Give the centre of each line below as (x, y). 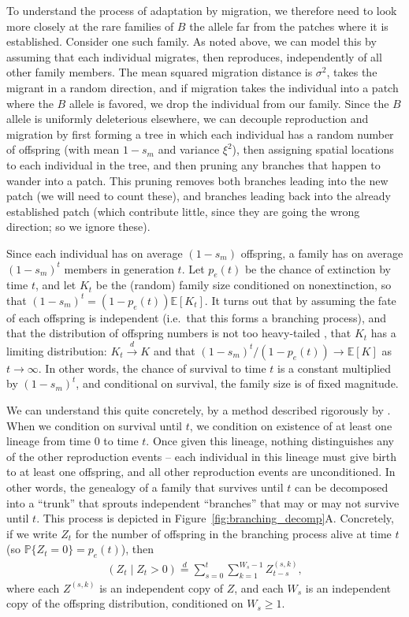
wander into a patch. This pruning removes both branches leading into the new (197, 180)
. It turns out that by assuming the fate (300, 300)
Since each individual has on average (95, 253)
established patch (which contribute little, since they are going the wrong (183, 211)
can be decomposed (341, 487)
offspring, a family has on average (322, 253)
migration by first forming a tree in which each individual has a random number (200, 134)
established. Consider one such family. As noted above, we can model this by (191, 41)
